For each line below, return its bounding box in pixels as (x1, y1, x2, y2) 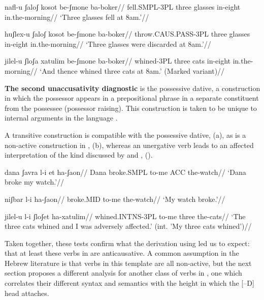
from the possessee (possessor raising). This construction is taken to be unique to (5, 102, 257, 113)
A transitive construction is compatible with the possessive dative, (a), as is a (5, 129, 246, 140)
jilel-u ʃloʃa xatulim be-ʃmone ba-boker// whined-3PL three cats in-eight (5, 55, 231, 66)
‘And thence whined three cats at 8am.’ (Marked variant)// (40, 65, 225, 76)
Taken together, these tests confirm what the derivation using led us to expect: (5, 237, 250, 248)
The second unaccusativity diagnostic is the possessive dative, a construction (5, 82, 260, 93)
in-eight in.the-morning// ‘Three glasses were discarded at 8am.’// (5, 38, 211, 49)
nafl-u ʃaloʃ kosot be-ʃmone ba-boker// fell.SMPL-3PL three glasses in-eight (5, 2, 241, 12)
